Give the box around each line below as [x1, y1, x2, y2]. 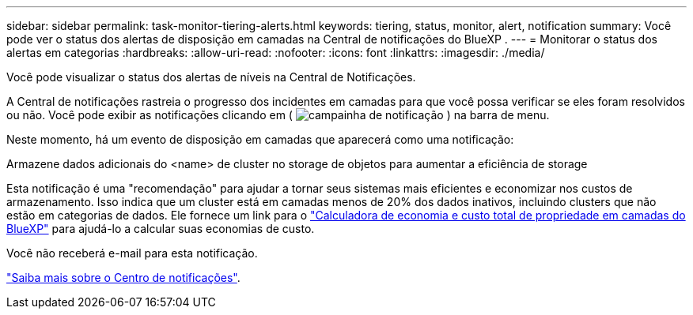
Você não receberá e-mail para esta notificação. [6, 246, 258, 260]
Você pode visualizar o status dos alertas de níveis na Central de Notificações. [6, 70, 416, 84]
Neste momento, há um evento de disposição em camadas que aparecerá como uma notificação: [6, 133, 514, 146]
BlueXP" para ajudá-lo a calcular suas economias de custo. [6, 222, 315, 235]
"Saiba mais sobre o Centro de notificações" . [6, 271, 240, 284]
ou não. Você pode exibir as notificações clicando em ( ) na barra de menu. [6, 108, 550, 122]
